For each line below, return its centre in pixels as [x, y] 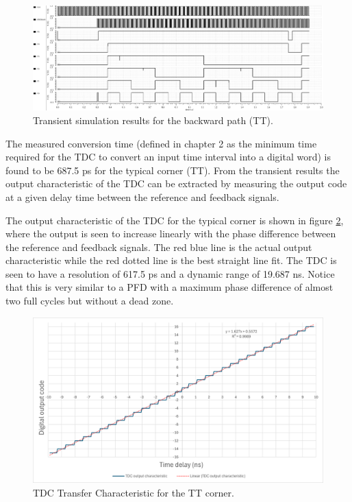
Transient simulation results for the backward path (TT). [153, 120]
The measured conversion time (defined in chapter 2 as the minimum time [161, 143]
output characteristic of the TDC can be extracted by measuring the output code [176, 183]
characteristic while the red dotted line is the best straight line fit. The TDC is [171, 260]
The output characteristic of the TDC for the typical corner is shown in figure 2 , [175, 220]
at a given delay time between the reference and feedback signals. [142, 196]
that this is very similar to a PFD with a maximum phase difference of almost [169, 287]
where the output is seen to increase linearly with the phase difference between [171, 234]
